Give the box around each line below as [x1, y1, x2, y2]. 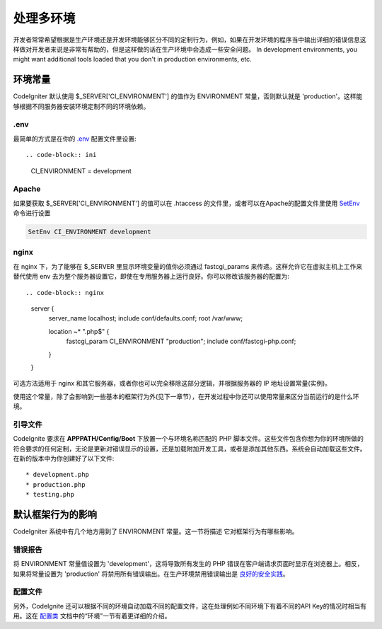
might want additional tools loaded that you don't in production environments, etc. [13, 55, 253, 64]
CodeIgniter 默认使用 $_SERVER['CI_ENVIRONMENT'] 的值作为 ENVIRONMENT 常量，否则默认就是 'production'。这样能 [13, 92, 363, 100]
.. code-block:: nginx [25, 289, 105, 296]
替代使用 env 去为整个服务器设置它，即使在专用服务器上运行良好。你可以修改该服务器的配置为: [13, 272, 290, 281]
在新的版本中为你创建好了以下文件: [13, 454, 115, 463]
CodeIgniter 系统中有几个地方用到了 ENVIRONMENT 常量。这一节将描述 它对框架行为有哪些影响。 [13, 527, 299, 536]
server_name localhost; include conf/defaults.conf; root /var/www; [48, 314, 243, 323]
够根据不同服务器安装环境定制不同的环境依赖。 [13, 102, 150, 110]
